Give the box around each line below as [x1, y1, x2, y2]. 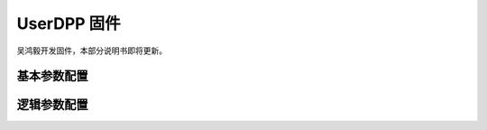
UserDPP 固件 [16, 14, 121, 33]
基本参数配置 [16, 69, 88, 84]
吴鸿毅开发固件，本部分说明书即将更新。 [16, 45, 167, 56]
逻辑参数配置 [16, 97, 88, 113]
